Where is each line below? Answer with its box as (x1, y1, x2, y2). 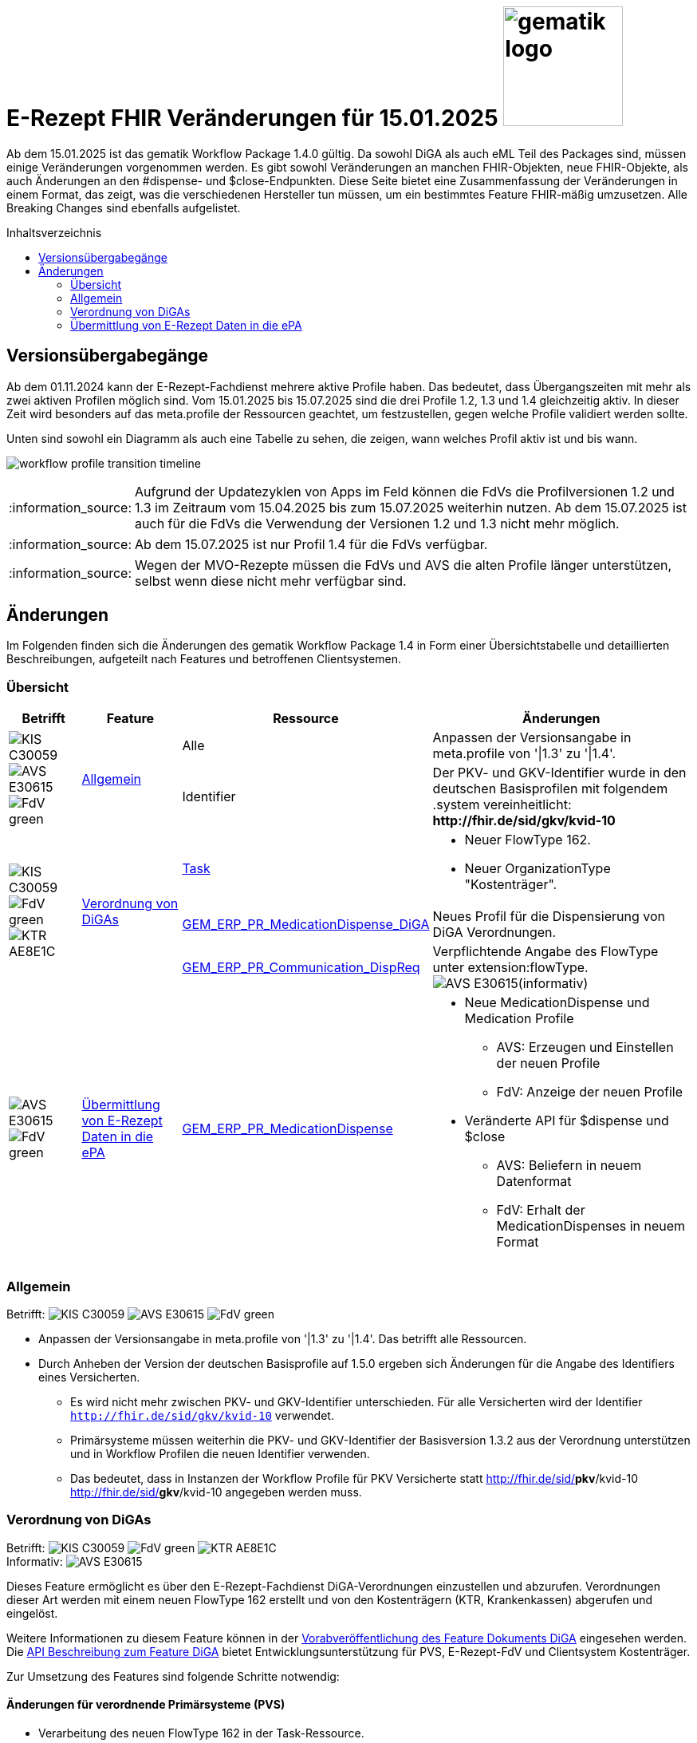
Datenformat (496, 1173, 572, 1190)
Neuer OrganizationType (464, 860, 611, 877)
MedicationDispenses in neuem (496, 1218, 686, 1235)
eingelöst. (6, 1606, 58, 1620)
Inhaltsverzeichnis (6, 225, 102, 239)
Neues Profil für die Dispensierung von (432, 908, 665, 925)
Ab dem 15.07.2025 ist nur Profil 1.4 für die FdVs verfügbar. (135, 536, 488, 552)
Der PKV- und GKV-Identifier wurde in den (432, 765, 687, 781)
